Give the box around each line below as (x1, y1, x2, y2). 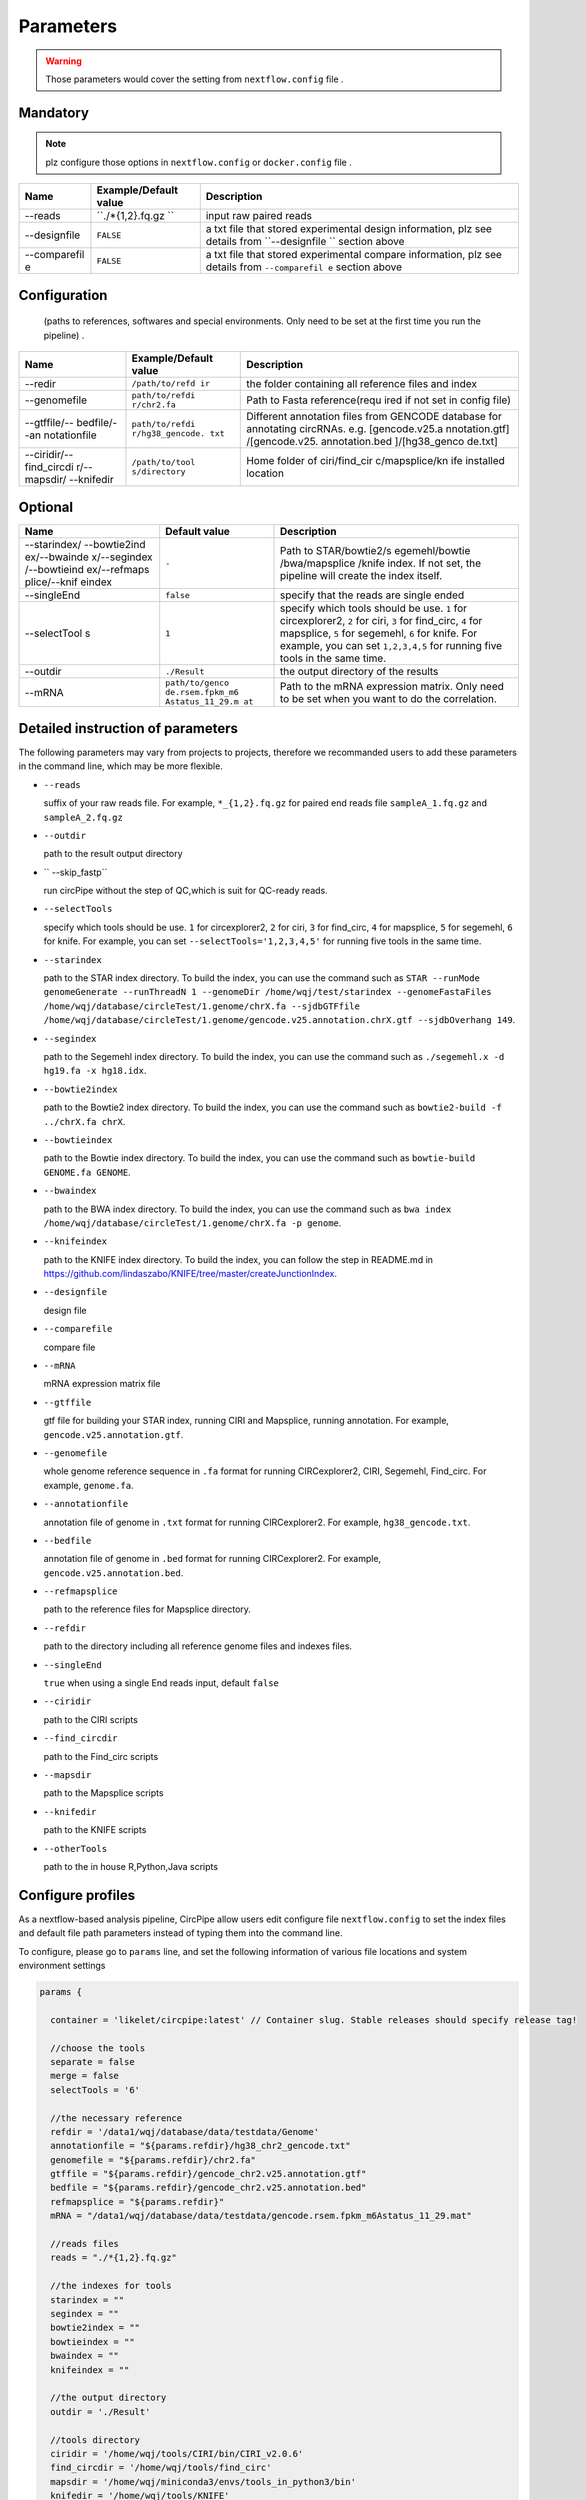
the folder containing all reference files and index (246, 376, 477, 390)
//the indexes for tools (50, 2280, 172, 2292)
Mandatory (18, 104, 90, 121)
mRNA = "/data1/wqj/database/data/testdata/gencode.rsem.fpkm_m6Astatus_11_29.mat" (50, 2210, 472, 2222)
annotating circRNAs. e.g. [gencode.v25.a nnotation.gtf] (246, 421, 510, 435)
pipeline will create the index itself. (279, 569, 443, 583)
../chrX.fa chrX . (43, 1115, 126, 1127)
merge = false (50, 2070, 120, 2082)
